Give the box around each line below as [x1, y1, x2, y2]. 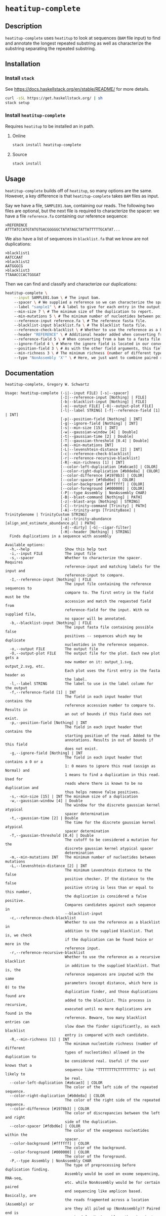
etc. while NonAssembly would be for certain [65, 1180, 161, 1185]
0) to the [5, 985, 26, 990]
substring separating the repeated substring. [5, 46, 96, 51]
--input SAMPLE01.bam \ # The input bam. [14, 295, 100, 300]
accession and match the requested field [65, 599, 152, 604]
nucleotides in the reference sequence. [65, 642, 149, 647]
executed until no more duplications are [65, 1007, 152, 1012]
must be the [5, 594, 30, 600]
